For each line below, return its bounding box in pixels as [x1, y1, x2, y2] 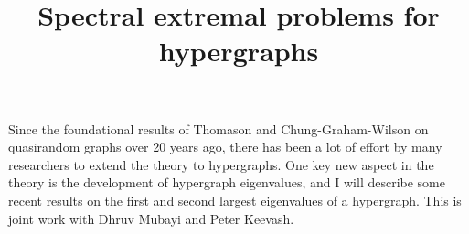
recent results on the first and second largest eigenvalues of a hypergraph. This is [8, 190, 462, 209]
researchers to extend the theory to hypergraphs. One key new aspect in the [8, 154, 434, 174]
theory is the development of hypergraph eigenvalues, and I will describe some [8, 173, 446, 192]
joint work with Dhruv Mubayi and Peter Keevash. [8, 208, 294, 228]
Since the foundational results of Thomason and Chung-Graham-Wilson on [8, 119, 429, 138]
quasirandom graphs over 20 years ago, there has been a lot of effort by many [8, 137, 442, 156]
